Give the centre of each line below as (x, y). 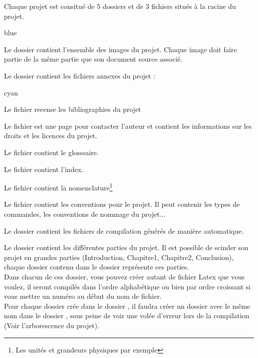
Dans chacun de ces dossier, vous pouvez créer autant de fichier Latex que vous (125, 276)
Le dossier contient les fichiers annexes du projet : (80, 75)
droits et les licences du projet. (51, 135)
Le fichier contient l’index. (44, 169)
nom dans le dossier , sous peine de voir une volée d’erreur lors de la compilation (127, 315)
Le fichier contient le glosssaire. (51, 152)
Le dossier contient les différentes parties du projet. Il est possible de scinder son (126, 247)
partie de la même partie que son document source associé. (93, 59)
